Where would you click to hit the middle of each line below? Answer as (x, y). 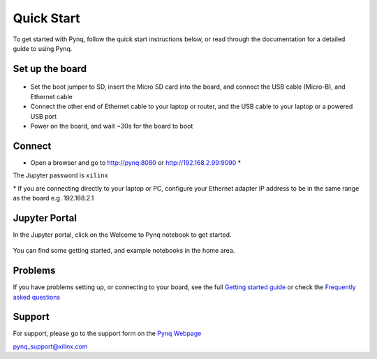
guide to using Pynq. (43, 48)
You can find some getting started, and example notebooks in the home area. (124, 251)
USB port (44, 116)
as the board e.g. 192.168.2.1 (53, 198)
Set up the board (50, 69)
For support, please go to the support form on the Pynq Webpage (107, 334)
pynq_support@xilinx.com (50, 346)
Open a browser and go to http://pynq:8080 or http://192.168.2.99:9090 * (135, 162)
